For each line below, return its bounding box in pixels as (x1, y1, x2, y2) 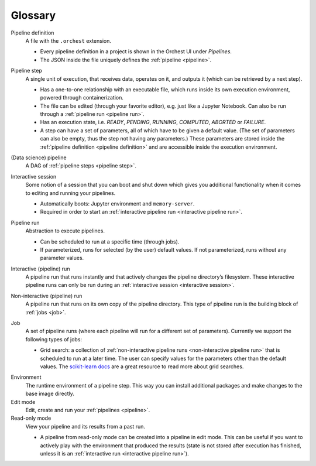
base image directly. (25, 390, 74, 398)
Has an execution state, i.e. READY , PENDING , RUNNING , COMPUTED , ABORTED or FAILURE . (40, 119, 266, 126)
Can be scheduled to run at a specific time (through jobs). (40, 238, 180, 245)
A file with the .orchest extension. (25, 37, 111, 44)
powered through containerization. (40, 94, 124, 101)
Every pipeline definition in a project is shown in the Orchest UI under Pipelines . (40, 48, 232, 55)
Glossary (11, 9, 56, 22)
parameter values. (40, 255, 84, 262)
